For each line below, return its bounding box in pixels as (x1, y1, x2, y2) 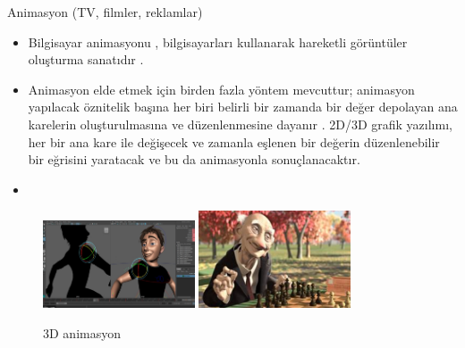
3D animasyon (43, 323, 121, 342)
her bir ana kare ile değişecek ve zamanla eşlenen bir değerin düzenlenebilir (28, 132, 440, 151)
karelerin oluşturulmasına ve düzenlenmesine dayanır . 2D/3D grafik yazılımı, (28, 114, 452, 133)
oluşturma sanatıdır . (28, 50, 144, 69)
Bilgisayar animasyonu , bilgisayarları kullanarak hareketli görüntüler (28, 32, 408, 51)
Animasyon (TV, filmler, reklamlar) (7, 3, 203, 21)
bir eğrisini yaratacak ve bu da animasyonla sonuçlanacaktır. (28, 150, 360, 169)
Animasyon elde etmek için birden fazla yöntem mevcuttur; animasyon (28, 79, 415, 98)
